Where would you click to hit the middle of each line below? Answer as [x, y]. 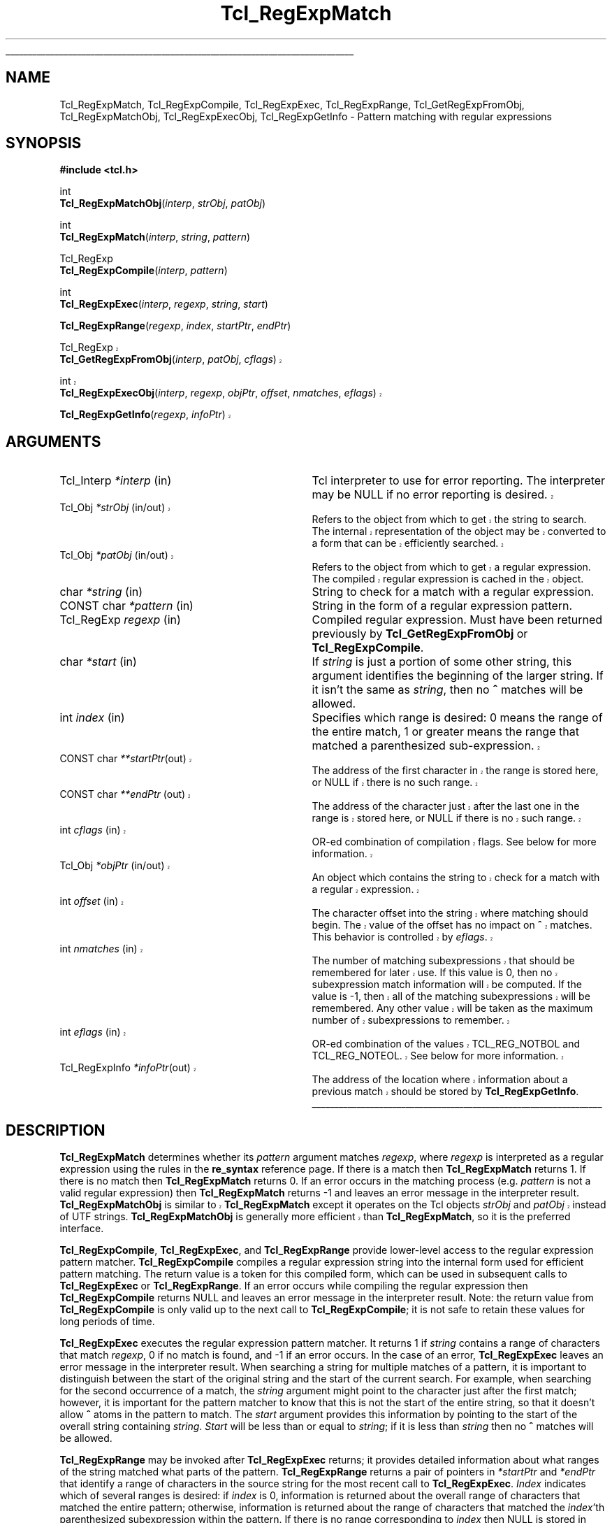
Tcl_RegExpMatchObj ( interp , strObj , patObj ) [163, 203]
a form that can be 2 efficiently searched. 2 [408, 543]
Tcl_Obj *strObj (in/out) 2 [115, 508]
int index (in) [92, 718]
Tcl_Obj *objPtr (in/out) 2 [115, 866]
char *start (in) [98, 662]
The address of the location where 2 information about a [440, 1080]
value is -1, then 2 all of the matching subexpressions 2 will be [451, 996]
